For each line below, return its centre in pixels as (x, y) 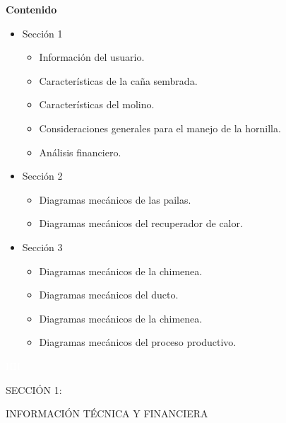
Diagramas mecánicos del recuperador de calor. (141, 223)
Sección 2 (42, 176)
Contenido (31, 9)
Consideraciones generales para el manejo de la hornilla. (160, 128)
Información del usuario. (92, 57)
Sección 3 (42, 247)
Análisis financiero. (80, 152)
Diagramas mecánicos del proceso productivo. (138, 342)
